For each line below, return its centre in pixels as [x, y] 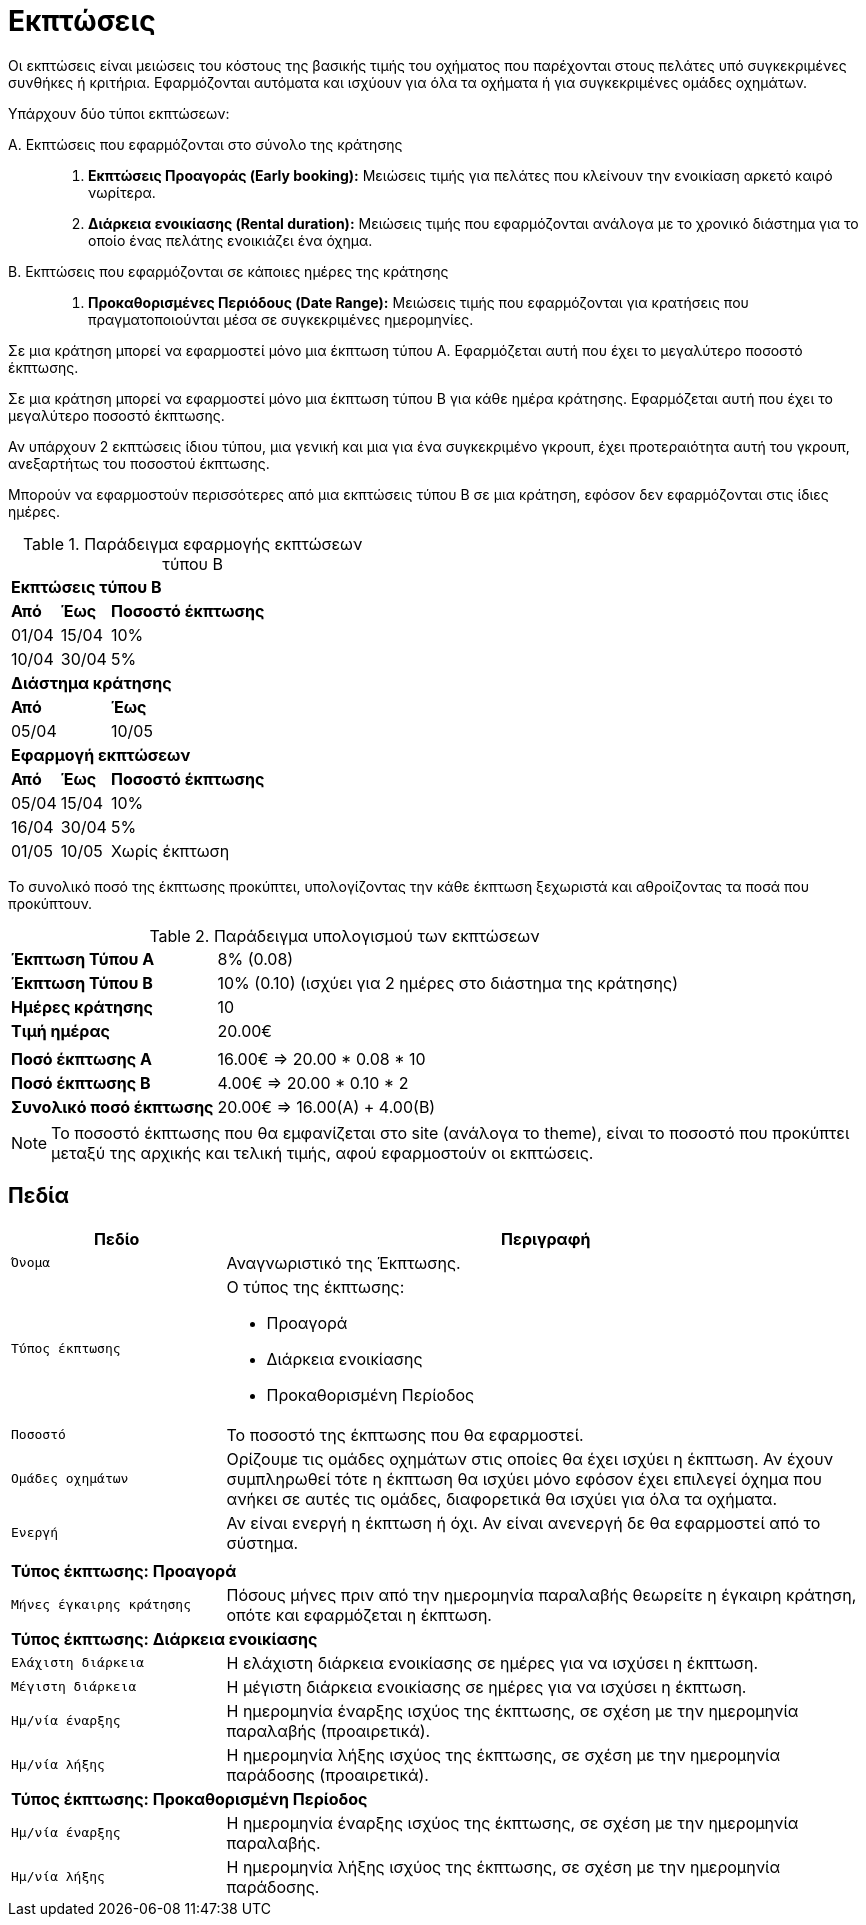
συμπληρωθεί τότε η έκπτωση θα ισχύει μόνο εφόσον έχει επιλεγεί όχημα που [524, 1478]
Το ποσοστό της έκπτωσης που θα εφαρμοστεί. [405, 1434]
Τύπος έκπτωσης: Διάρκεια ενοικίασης [164, 1638]
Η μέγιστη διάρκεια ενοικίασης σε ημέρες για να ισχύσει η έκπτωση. [486, 1686]
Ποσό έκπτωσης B [81, 1082]
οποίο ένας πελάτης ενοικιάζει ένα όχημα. [230, 240]
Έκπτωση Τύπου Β [82, 982]
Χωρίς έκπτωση [170, 850]
